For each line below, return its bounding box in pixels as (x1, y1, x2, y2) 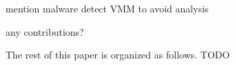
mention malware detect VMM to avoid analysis (6, 1, 209, 15)
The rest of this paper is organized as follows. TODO (6, 47, 230, 62)
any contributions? (6, 24, 84, 38)
